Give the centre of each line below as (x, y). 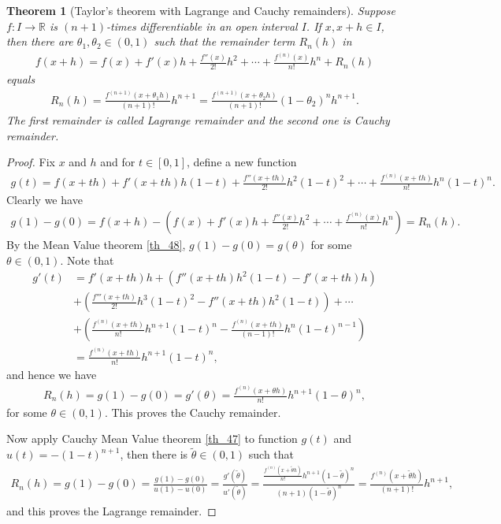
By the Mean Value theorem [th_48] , (96, 244)
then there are (40, 41)
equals (21, 79)
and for (118, 162)
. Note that (87, 260)
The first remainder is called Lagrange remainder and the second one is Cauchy (198, 119)
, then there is (154, 454)
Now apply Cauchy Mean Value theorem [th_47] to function (152, 439)
